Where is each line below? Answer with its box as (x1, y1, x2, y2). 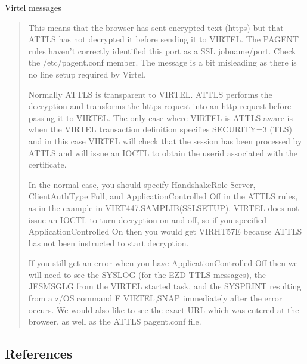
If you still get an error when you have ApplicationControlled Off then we (28, 257, 298, 269)
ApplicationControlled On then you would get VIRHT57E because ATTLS (28, 225, 302, 237)
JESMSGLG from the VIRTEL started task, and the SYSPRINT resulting (28, 280, 302, 292)
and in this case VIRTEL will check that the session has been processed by (28, 134, 302, 147)
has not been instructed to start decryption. (28, 236, 189, 249)
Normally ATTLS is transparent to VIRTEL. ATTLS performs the (28, 88, 272, 100)
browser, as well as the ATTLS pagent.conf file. (28, 315, 201, 328)
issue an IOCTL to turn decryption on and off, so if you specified (28, 213, 266, 226)
